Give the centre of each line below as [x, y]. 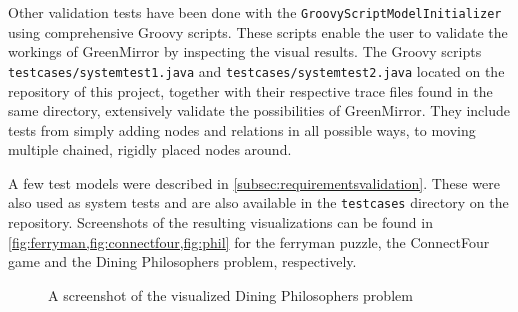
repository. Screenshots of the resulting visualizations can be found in [220, 222]
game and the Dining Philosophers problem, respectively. [182, 261]
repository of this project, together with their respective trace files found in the [250, 90]
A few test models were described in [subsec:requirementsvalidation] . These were [254, 182]
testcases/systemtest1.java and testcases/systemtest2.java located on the [256, 70]
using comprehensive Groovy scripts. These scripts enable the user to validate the [258, 31]
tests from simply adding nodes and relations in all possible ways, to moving [242, 129]
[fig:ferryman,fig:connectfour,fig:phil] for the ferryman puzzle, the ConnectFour [249, 241]
